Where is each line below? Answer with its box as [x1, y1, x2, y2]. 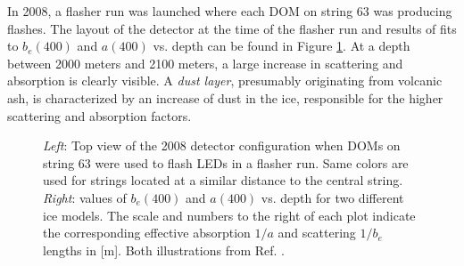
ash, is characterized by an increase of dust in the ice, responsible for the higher [7, 88, 443, 107]
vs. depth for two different [261, 188, 404, 206]
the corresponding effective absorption [43, 223, 251, 242]
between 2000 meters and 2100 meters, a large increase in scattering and [7, 53, 403, 72]
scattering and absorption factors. [7, 106, 192, 125]
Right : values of [43, 188, 127, 206]
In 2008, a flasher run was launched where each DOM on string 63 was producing [7, 2, 452, 20]
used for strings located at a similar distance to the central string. [43, 171, 403, 189]
